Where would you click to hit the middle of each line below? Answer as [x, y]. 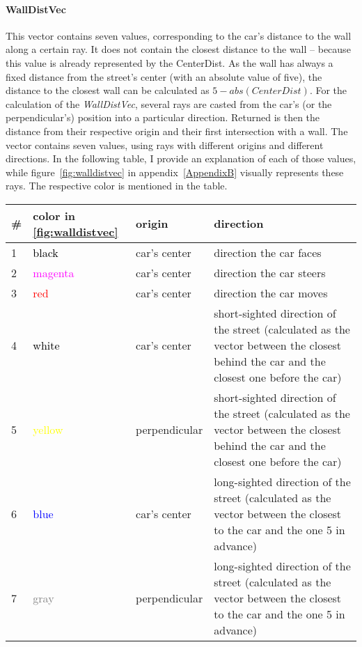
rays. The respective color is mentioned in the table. [117, 186]
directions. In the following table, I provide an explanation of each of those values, [181, 158]
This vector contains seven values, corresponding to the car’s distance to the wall [179, 35]
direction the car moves [271, 293]
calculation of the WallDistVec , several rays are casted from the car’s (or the [169, 103]
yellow [48, 429]
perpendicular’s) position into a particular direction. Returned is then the [163, 117]
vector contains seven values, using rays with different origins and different [165, 145]
